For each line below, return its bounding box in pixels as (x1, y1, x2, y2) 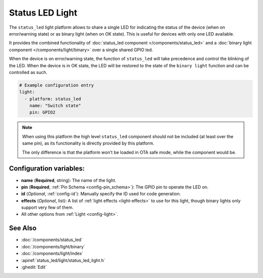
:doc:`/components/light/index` (21, 251, 84, 257)
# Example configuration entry (19, 82, 94, 88)
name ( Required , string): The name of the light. (21, 177, 116, 183)
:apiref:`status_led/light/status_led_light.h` (21, 257, 106, 263)
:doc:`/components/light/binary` (21, 243, 85, 249)
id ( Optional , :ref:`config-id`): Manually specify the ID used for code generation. (21, 191, 181, 197)
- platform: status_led (24, 96, 81, 102)
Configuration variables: (9, 165, 85, 173)
